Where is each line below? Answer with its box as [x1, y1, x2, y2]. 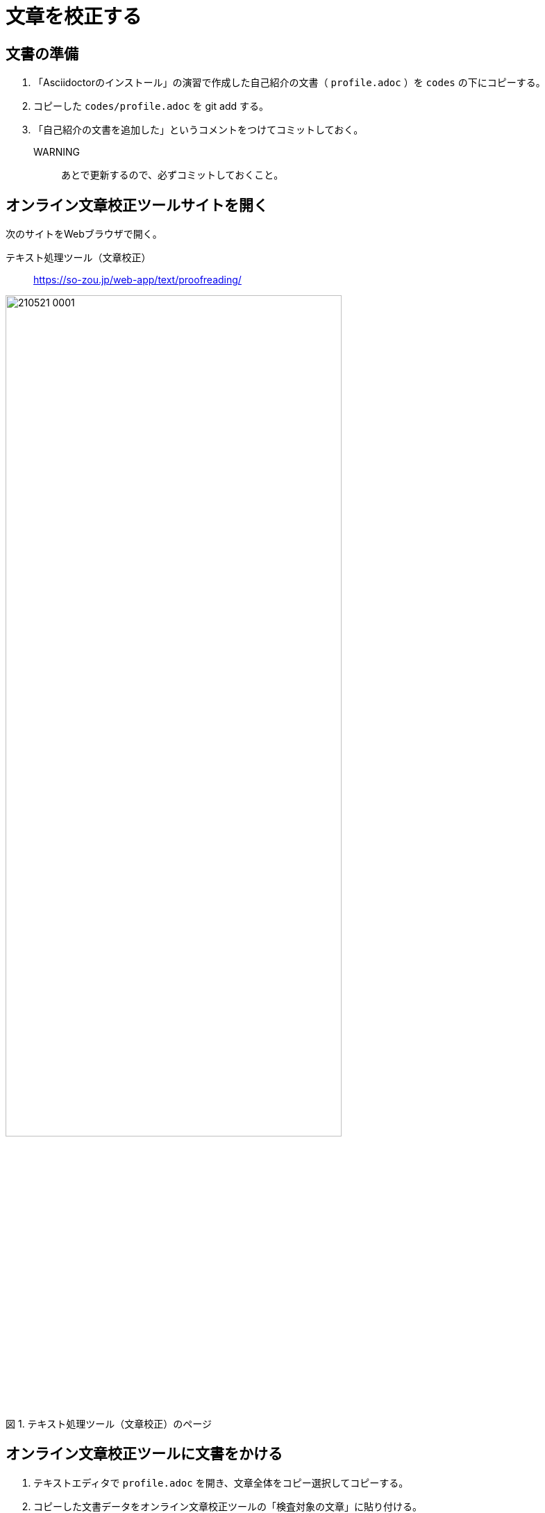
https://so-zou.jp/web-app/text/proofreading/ [33, 274, 242, 286]
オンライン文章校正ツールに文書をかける [6, 1445, 283, 1463]
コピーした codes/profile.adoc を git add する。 [33, 100, 269, 113]
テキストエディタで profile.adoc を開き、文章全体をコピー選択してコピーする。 [33, 1476, 409, 1489]
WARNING [33, 146, 80, 158]
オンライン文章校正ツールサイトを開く [6, 196, 268, 214]
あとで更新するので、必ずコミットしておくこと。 [61, 169, 284, 181]
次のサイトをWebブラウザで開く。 [6, 228, 162, 240]
